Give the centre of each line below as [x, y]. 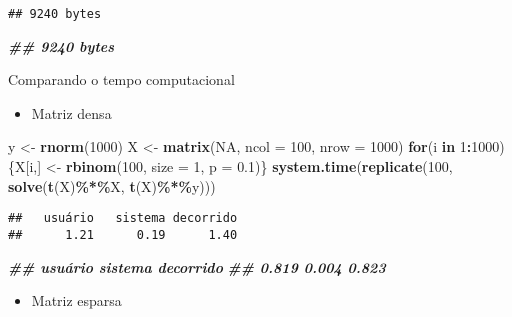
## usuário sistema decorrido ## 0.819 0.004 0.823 [197, 266]
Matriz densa [71, 112]
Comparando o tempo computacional [121, 79]
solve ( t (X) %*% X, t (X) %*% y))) [112, 185]
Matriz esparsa [76, 300]
